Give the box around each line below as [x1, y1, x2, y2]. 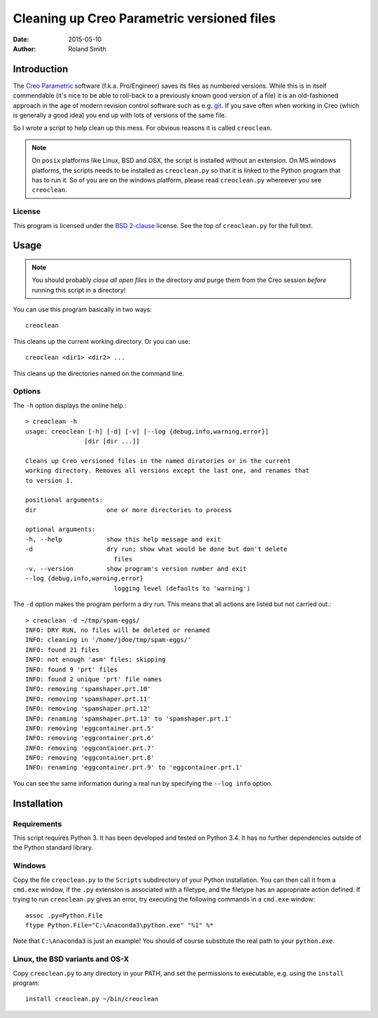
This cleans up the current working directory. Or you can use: [13, 337, 190, 345]
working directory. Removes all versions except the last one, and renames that [25, 467, 310, 475]
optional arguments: [25, 525, 96, 533]
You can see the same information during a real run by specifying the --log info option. [13, 779, 273, 787]
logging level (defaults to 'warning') [113, 584, 251, 592]
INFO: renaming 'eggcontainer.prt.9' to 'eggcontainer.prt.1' [25, 763, 244, 772]
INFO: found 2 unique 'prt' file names [25, 675, 162, 683]
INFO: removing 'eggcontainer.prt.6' [25, 734, 155, 742]
